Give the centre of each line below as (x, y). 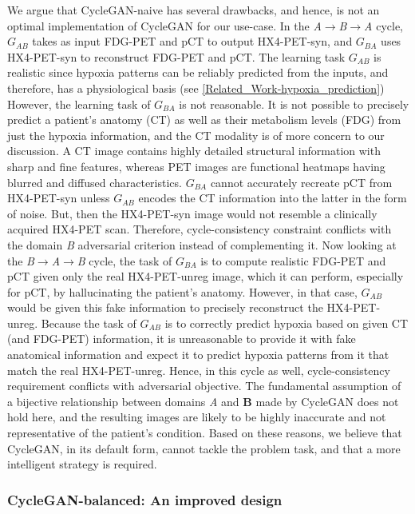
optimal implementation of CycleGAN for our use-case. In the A (164, 25)
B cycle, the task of (125, 260)
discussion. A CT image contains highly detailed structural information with (194, 151)
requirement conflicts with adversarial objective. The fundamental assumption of (204, 386)
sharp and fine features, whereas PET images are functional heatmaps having (196, 166)
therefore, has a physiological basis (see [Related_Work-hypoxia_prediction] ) (196, 88)
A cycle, (384, 25)
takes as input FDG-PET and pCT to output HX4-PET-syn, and (192, 41)
